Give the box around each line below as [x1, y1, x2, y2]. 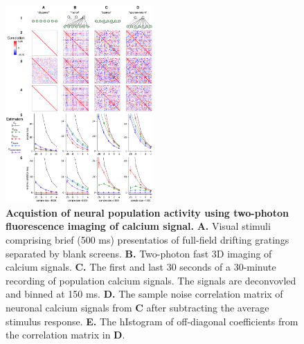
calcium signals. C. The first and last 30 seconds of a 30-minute [6, 260, 276, 274]
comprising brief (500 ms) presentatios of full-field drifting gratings [6, 233, 289, 247]
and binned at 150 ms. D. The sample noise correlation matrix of [6, 287, 283, 301]
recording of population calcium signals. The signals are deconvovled [6, 273, 296, 287]
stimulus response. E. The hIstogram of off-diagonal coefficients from [6, 314, 298, 328]
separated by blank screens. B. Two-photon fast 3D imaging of [6, 246, 272, 260]
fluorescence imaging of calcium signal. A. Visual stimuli [6, 219, 271, 233]
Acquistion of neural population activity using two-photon [6, 205, 289, 219]
